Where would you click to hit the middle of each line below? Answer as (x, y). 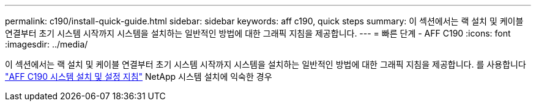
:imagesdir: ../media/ (47, 44)
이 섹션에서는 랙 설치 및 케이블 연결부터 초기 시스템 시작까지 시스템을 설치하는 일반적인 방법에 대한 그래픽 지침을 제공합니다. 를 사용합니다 (266, 64)
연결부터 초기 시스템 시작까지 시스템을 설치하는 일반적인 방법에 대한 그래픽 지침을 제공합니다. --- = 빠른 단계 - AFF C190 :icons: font (258, 33)
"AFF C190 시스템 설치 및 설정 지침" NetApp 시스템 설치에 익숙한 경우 (139, 76)
